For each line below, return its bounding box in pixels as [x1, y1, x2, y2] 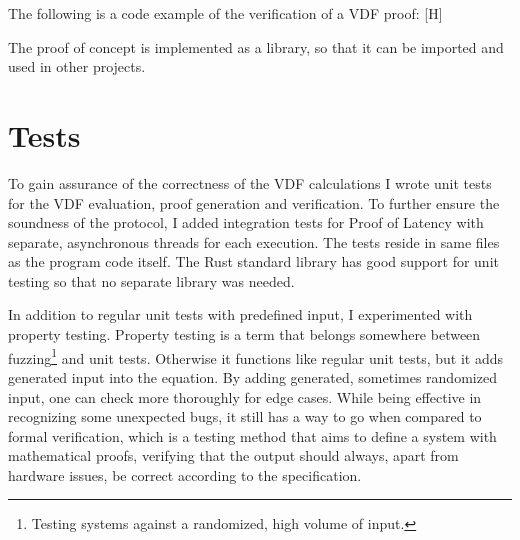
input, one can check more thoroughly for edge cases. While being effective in [8, 386, 482, 407]
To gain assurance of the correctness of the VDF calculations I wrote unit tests [8, 172, 492, 193]
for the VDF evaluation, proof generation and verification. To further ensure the [8, 192, 500, 213]
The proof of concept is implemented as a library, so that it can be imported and [8, 36, 504, 57]
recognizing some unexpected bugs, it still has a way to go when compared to [8, 406, 482, 427]
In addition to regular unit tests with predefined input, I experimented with [8, 304, 473, 325]
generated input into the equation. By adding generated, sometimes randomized [8, 366, 497, 387]
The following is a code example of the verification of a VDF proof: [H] [8, 3, 443, 23]
